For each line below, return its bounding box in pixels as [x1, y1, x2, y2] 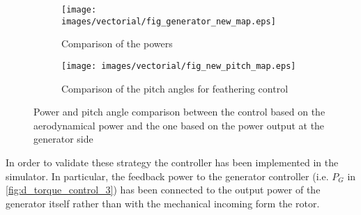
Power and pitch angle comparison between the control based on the [33, 104, 325, 119]
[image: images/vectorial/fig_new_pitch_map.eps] [61, 61, 296, 71]
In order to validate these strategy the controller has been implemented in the [6, 154, 339, 169]
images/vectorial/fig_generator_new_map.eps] [61, 16, 276, 26]
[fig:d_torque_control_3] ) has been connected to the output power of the [6, 182, 321, 197]
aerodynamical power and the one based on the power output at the [33, 118, 325, 132]
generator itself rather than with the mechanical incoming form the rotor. [6, 196, 320, 210]
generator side [33, 132, 93, 146]
